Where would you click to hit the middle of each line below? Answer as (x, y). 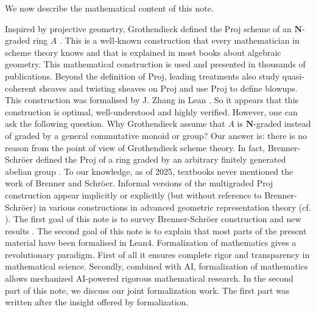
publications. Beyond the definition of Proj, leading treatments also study (142, 76)
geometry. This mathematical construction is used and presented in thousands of (155, 64)
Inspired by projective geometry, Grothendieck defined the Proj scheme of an (148, 28)
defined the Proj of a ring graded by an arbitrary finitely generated (161, 159)
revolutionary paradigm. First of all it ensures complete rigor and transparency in (157, 254)
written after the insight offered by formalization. (97, 302)
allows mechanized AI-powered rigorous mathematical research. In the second (149, 278)
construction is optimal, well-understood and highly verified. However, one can (151, 111)
